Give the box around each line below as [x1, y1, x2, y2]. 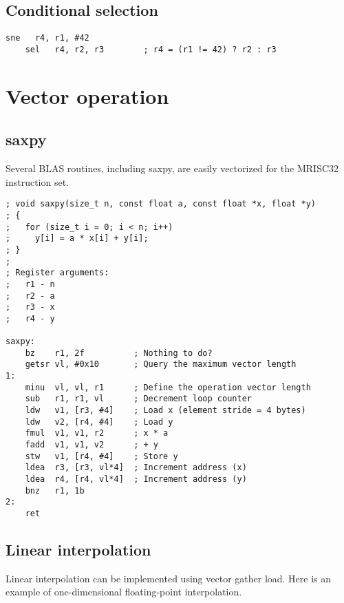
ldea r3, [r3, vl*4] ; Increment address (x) [25, 463, 247, 473]
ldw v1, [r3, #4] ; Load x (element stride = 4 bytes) [25, 405, 306, 416]
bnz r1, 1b [25, 485, 85, 496]
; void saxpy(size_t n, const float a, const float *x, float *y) [6, 199, 316, 209]
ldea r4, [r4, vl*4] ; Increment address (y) [25, 474, 247, 485]
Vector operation [6, 81, 169, 109]
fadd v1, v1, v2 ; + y [25, 440, 158, 450]
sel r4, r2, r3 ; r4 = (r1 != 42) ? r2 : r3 [25, 44, 277, 54]
